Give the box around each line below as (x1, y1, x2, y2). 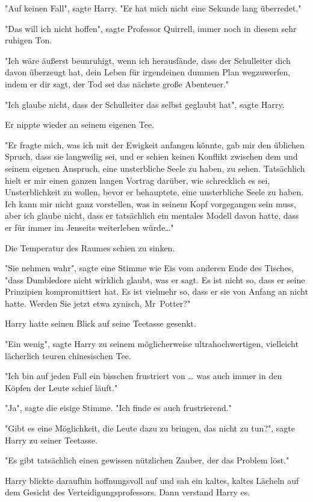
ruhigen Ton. (5, 34, 52, 46)
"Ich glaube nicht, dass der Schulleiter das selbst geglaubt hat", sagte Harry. (5, 98, 285, 110)
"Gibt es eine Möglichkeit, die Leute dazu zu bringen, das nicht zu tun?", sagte (5, 422, 295, 435)
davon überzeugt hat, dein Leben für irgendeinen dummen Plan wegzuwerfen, (5, 66, 291, 78)
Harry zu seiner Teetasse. (5, 433, 98, 446)
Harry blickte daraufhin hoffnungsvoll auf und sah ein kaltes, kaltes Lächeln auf (5, 474, 299, 486)
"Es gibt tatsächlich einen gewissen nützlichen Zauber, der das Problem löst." (5, 454, 290, 466)
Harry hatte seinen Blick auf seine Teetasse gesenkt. (5, 317, 196, 330)
